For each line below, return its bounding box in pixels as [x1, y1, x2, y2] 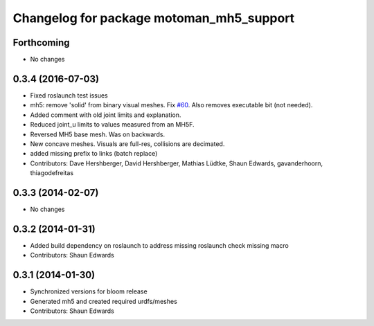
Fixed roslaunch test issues [30, 91, 109, 100]
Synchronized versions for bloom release [30, 287, 148, 296]
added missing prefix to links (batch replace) [30, 150, 158, 158]
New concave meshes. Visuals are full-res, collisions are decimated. [30, 139, 225, 148]
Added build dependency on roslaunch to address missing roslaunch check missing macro [30, 241, 289, 249]
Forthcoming [12, 37, 70, 48]
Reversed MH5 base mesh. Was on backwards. [30, 130, 166, 138]
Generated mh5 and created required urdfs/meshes [30, 297, 178, 305]
